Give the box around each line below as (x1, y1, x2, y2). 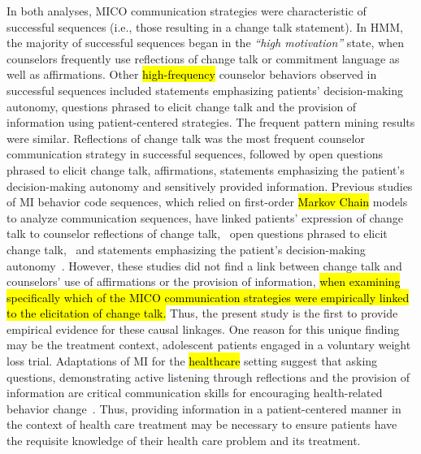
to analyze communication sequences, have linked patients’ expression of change (7, 209, 404, 226)
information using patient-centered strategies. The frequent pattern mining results (7, 114, 415, 131)
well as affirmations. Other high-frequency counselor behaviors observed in (7, 66, 377, 83)
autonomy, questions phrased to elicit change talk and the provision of (7, 97, 357, 115)
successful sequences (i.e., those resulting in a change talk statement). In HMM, (7, 18, 403, 35)
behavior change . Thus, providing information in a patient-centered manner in (7, 400, 401, 417)
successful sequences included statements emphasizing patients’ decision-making (7, 81, 403, 98)
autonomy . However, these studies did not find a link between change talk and (7, 257, 402, 274)
